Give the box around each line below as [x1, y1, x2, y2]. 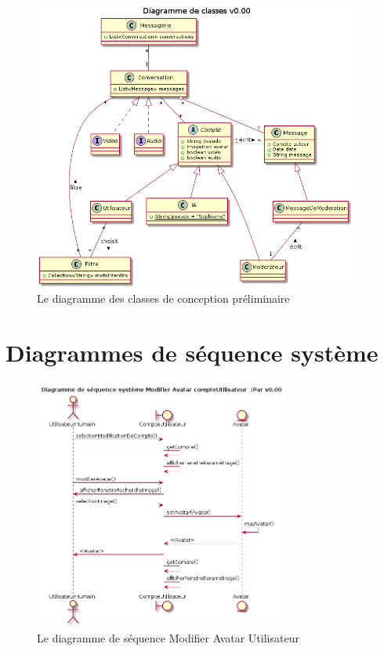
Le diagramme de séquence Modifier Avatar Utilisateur [37, 629, 299, 646]
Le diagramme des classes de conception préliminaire [37, 290, 290, 307]
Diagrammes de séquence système [5, 336, 379, 369]
